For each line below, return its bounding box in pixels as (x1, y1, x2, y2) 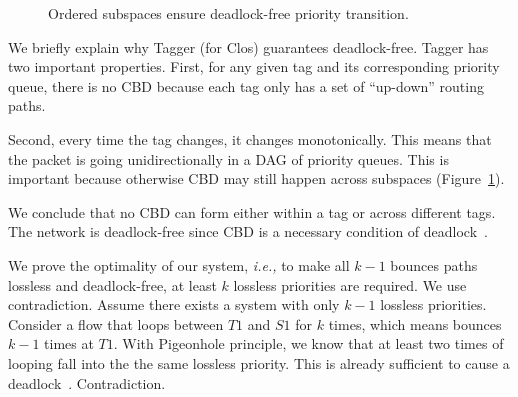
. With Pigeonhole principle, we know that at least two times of (113, 333, 504, 354)
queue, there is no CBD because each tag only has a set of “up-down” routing (8, 75, 484, 96)
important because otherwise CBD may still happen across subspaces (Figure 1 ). (8, 168, 505, 189)
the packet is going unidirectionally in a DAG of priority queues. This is (8, 148, 449, 169)
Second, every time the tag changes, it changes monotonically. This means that (8, 128, 492, 149)
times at (44, 333, 94, 354)
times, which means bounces (328, 313, 502, 334)
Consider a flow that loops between (8, 313, 224, 334)
